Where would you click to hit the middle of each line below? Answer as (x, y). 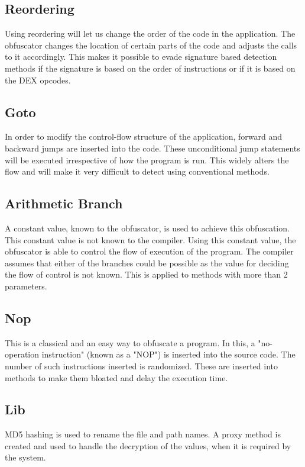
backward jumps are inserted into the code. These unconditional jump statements (152, 148)
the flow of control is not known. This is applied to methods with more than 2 (146, 274)
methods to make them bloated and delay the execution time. (116, 377)
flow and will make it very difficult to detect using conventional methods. (137, 171)
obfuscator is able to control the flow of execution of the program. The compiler (149, 251)
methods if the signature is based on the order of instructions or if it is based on (150, 68)
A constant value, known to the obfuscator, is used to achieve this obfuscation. (147, 228)
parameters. (26, 286)
